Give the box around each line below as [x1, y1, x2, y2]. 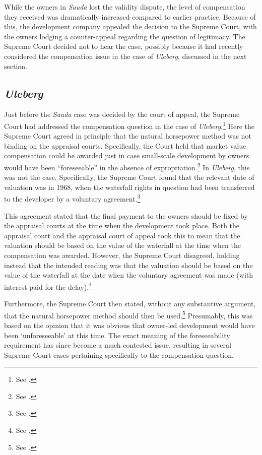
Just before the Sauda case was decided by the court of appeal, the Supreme [4, 109, 240, 119]
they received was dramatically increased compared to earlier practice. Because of [4, 11, 256, 22]
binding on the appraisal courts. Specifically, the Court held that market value [4, 140, 246, 151]
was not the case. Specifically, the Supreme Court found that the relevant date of [4, 172, 254, 182]
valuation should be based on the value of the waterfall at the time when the [4, 240, 241, 250]
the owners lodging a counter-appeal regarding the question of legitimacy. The [4, 31, 245, 41]
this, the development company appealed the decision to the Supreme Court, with [4, 21, 257, 32]
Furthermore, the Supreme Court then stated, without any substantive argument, [4, 298, 256, 309]
